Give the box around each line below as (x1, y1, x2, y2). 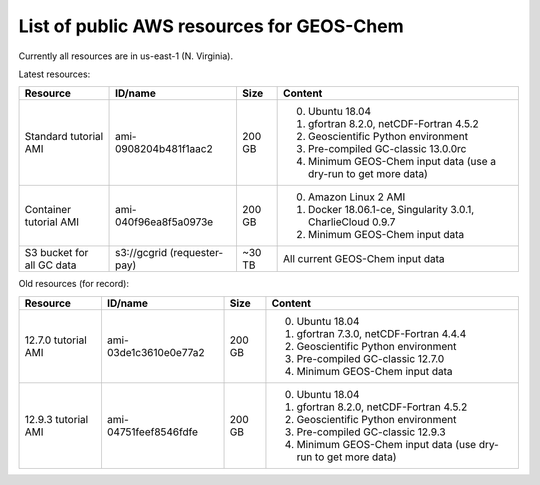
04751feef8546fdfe (106, 425, 199, 439)
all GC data (24, 258, 77, 272)
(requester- (169, 246, 224, 260)
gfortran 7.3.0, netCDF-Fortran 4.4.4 (296, 326, 467, 340)
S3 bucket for (24, 246, 89, 260)
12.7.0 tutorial (24, 333, 87, 347)
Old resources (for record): (18, 278, 130, 290)
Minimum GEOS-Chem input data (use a (308, 155, 497, 169)
